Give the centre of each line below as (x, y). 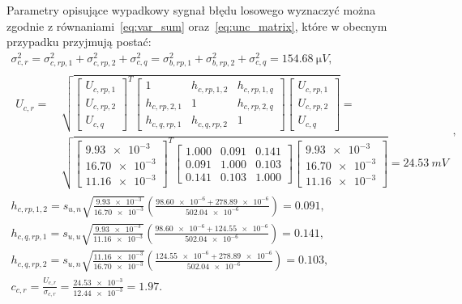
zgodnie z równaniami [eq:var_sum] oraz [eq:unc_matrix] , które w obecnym (197, 25)
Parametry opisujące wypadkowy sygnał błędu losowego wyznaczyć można (191, 10)
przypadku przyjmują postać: (79, 42)
